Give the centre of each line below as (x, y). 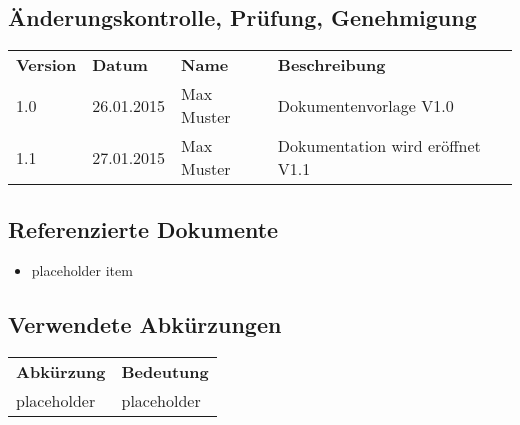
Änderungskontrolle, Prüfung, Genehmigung (242, 17)
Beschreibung (331, 65)
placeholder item (82, 270)
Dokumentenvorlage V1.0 (365, 105)
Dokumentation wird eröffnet (379, 146)
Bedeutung (165, 372)
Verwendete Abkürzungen (145, 324)
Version (46, 65)
